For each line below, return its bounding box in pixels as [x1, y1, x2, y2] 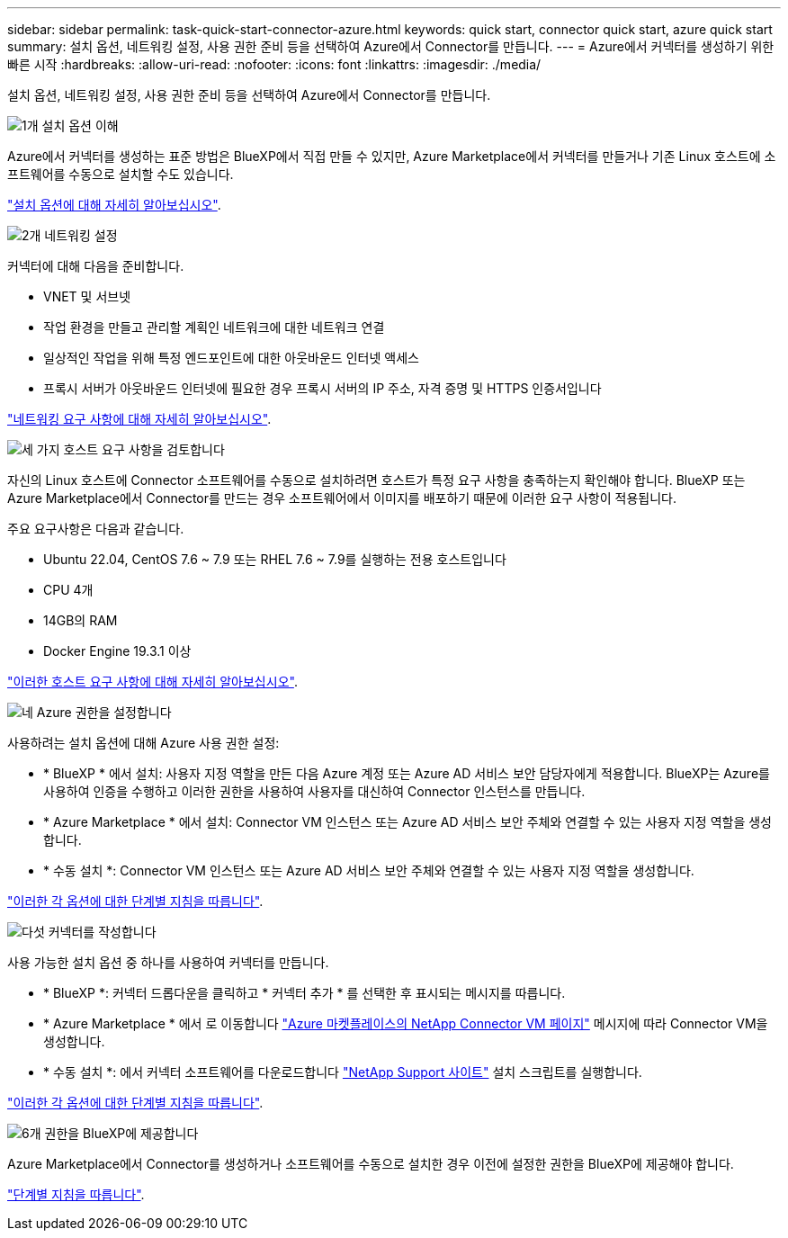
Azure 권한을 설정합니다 [36, 704, 172, 720]
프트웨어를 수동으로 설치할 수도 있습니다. [7, 166, 234, 182]
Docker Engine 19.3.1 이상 [43, 643, 192, 659]
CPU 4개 [43, 582, 94, 597]
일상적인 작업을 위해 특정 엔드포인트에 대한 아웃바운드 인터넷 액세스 [43, 350, 419, 365]
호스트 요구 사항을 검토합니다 [63, 442, 225, 457]
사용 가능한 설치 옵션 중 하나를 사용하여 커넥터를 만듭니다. [7, 955, 329, 970]
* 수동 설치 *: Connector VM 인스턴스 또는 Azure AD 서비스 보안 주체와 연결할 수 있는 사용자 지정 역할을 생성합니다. [43, 863, 694, 878]
